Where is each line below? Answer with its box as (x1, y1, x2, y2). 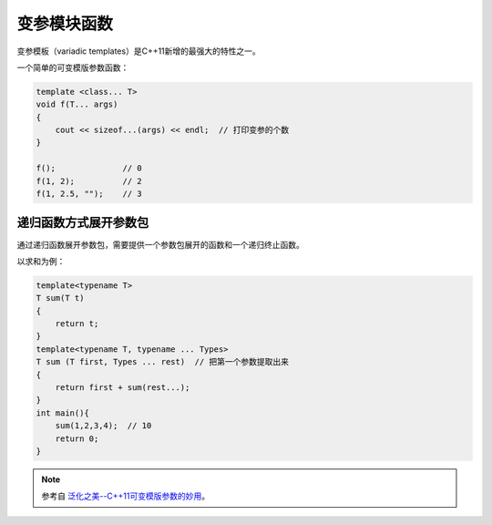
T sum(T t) (36, 293, 85, 304)
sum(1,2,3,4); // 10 (55, 420, 152, 431)
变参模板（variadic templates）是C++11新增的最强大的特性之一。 (16, 46, 261, 57)
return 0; (55, 433, 99, 444)
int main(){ (36, 407, 90, 418)
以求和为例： (16, 255, 66, 266)
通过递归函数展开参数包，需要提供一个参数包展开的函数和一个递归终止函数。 (16, 239, 304, 250)
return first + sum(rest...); (55, 383, 190, 393)
